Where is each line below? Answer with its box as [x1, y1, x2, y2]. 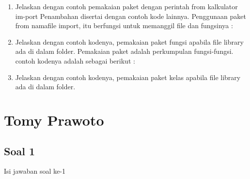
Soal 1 [4, 143, 35, 158]
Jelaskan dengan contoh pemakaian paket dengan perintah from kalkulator [15, 1, 238, 11]
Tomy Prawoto [4, 110, 104, 130]
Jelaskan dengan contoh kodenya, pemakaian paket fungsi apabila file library [15, 36, 244, 47]
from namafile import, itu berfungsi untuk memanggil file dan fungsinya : [15, 20, 233, 31]
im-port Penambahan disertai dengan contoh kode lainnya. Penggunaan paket [15, 11, 247, 21]
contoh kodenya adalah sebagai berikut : [15, 55, 135, 65]
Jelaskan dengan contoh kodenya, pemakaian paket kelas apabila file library [15, 72, 241, 82]
